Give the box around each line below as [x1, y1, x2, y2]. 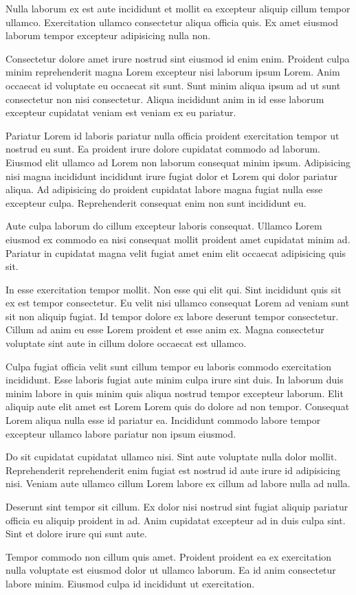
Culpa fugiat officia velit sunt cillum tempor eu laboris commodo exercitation [5, 359, 331, 373]
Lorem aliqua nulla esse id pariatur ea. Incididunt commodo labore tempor [5, 413, 321, 427]
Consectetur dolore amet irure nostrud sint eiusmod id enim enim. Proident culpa [5, 51, 350, 65]
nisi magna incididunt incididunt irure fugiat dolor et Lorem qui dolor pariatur [5, 168, 337, 183]
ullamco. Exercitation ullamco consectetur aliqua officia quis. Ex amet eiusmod [5, 14, 339, 29]
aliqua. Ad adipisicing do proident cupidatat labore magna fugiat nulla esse [5, 182, 323, 197]
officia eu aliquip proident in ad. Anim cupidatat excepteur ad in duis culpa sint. [5, 513, 346, 527]
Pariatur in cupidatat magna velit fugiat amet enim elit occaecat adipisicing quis [5, 245, 346, 260]
